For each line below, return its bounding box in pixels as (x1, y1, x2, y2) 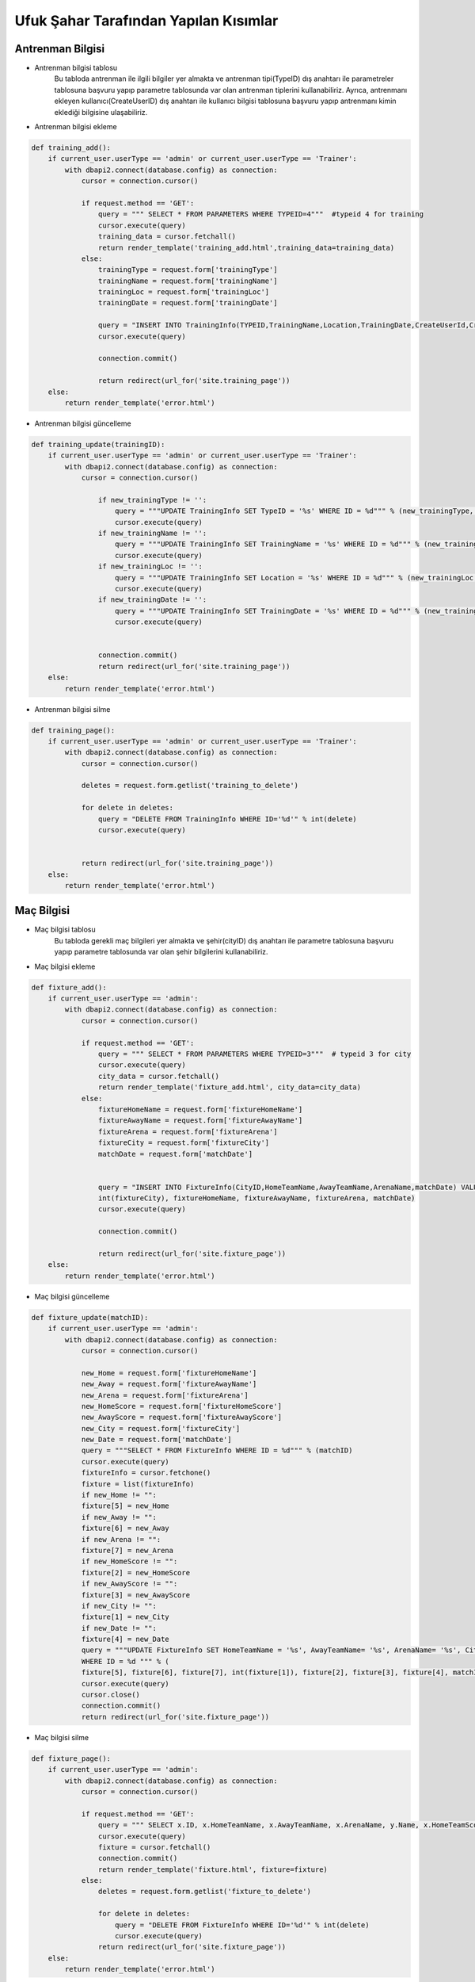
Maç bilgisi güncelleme (34, 1291, 110, 1301)
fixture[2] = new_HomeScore (81, 1568, 190, 1577)
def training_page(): (31, 725, 116, 735)
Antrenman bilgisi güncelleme (34, 419, 132, 428)
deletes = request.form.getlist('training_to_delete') (81, 781, 299, 790)
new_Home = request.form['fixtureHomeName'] (81, 1368, 257, 1377)
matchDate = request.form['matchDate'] (97, 1150, 253, 1158)
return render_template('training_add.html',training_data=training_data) (97, 243, 395, 252)
